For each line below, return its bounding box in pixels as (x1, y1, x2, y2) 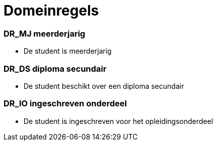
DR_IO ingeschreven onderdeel (4, 98, 127, 109)
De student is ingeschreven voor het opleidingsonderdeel (24, 116, 213, 125)
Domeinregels (4, 2, 99, 19)
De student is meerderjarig (24, 47, 112, 56)
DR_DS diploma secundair (4, 63, 106, 74)
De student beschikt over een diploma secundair (24, 81, 184, 90)
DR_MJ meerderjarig (4, 28, 85, 39)
